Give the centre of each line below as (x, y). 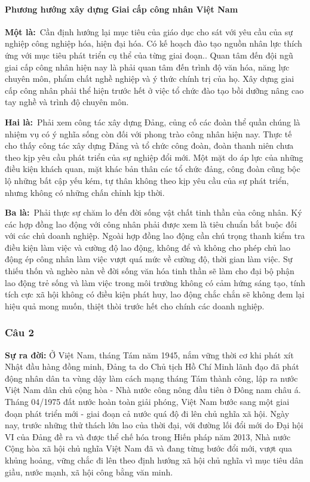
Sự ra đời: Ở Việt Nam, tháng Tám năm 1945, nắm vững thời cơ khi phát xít (149, 354)
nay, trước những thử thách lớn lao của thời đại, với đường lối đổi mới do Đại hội (154, 425)
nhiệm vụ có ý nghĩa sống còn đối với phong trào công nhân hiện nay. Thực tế (148, 133)
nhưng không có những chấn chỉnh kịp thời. (85, 192)
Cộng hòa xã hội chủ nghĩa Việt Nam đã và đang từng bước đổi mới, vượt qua (149, 448)
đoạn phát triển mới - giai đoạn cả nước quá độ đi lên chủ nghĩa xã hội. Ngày (147, 413)
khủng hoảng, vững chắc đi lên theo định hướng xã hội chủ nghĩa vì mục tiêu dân (154, 460)
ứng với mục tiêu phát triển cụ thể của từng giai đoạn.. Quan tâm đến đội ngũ (149, 55)
